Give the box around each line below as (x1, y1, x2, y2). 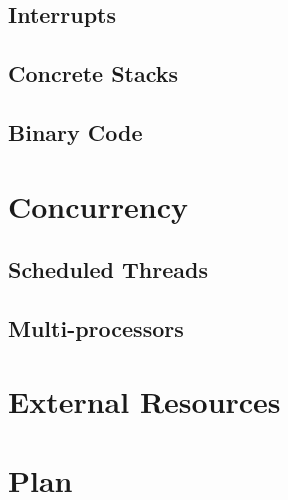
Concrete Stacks (8, 58, 179, 89)
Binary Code (8, 116, 143, 147)
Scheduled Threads (8, 254, 208, 285)
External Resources (8, 381, 281, 422)
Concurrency (8, 185, 188, 226)
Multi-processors (8, 312, 184, 343)
